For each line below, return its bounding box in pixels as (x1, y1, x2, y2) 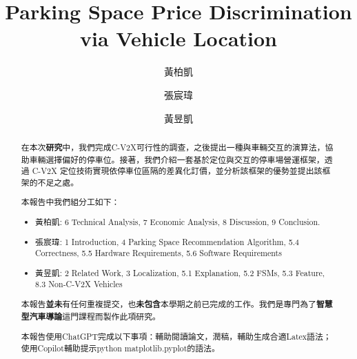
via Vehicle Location (79, 24, 278, 52)
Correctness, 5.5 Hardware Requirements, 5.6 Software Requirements (35, 247, 282, 259)
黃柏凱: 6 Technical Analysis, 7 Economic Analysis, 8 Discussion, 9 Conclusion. (35, 215, 320, 227)
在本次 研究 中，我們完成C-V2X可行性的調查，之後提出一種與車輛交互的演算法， (21, 141, 325, 153)
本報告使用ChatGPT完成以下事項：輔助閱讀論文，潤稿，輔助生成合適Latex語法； (21, 331, 331, 342)
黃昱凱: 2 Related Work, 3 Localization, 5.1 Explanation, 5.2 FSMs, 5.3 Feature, (35, 266, 325, 278)
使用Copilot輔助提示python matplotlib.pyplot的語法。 (21, 342, 220, 353)
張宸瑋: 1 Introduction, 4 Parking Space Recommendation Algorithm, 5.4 (35, 235, 299, 247)
